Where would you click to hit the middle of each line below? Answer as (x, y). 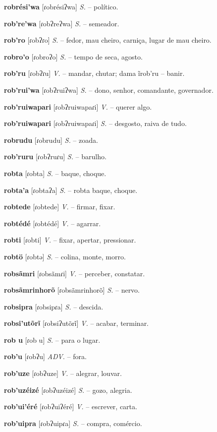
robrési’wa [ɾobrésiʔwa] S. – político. (61, 6)
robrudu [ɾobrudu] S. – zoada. (51, 140)
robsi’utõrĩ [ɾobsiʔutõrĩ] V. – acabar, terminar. (77, 323)
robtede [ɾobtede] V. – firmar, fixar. (60, 207)
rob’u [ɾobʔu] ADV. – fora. (45, 356)
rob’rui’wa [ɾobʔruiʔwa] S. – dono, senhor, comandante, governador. (109, 90)
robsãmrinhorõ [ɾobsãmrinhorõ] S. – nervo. (72, 290)
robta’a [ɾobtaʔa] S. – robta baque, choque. (71, 190)
